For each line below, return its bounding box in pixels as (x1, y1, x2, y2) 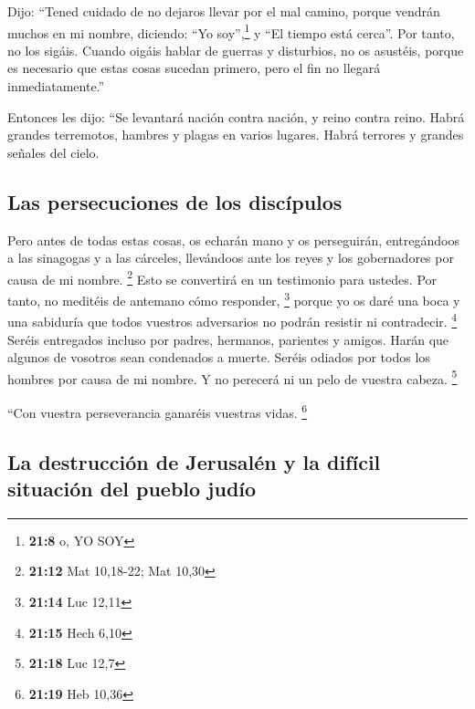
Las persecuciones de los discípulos (7, 187, 343, 215)
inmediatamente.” (7, 77, 105, 96)
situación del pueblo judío (7, 474, 257, 503)
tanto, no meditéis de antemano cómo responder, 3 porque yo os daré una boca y (7, 288, 460, 309)
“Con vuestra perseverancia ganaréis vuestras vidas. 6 (7, 400, 308, 422)
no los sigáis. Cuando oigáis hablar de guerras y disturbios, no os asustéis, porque (7, 40, 464, 59)
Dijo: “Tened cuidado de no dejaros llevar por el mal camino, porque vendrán (7, 2, 440, 20)
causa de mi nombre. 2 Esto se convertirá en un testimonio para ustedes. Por (7, 266, 438, 288)
